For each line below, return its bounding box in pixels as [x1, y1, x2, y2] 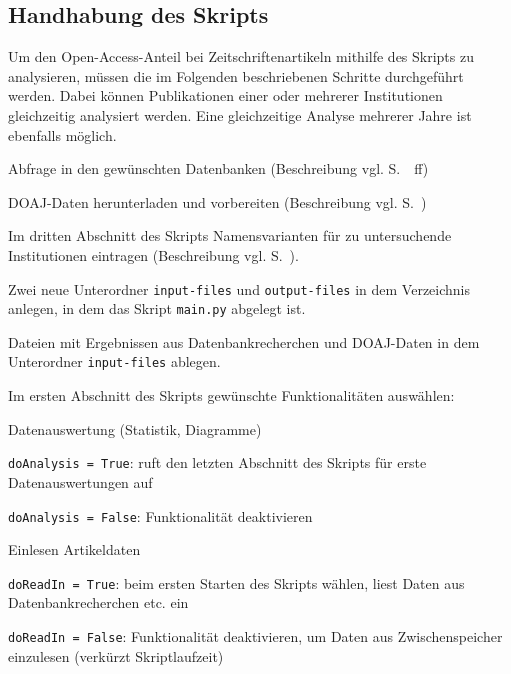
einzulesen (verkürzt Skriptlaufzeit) [8, 645, 224, 666]
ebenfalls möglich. [8, 124, 117, 145]
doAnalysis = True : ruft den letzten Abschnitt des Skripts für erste [8, 452, 427, 473]
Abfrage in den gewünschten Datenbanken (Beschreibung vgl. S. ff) [8, 158, 429, 179]
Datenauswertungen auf [8, 471, 153, 492]
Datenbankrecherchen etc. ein [8, 592, 189, 613]
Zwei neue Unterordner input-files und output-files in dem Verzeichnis [8, 278, 471, 299]
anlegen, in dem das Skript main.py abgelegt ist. [8, 298, 306, 319]
